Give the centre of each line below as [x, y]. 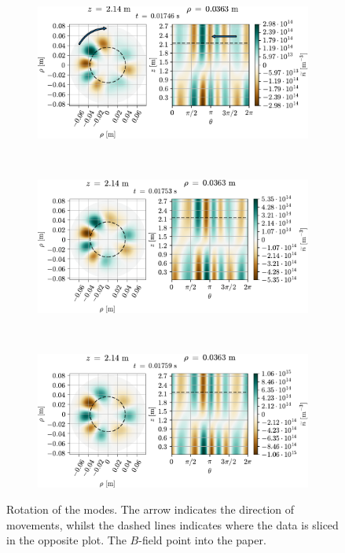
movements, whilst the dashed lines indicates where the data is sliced [172, 524]
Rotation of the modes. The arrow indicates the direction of [150, 509]
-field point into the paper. [202, 540]
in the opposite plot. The [66, 540]
